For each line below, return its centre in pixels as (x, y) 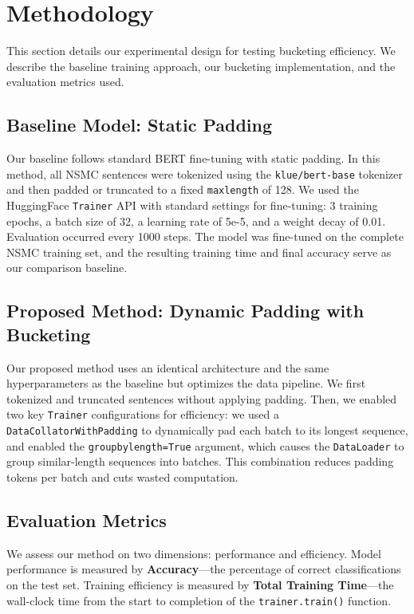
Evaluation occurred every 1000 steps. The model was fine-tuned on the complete (205, 236)
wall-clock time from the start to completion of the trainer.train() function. (199, 600)
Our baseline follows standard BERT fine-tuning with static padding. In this (193, 158)
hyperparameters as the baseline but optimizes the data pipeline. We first (186, 383)
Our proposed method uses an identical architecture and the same (168, 367)
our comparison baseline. (67, 268)
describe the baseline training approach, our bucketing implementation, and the (201, 66)
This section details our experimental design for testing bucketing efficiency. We (201, 51)
